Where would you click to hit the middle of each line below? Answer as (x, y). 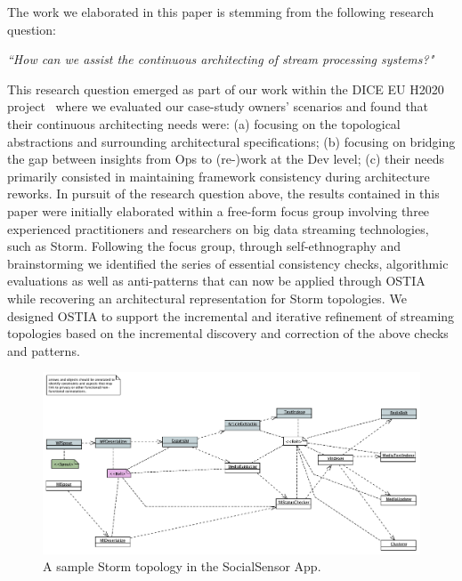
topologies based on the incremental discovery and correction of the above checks (228, 333)
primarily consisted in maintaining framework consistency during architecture (219, 176)
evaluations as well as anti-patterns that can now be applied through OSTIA (216, 281)
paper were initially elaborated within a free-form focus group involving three (219, 210)
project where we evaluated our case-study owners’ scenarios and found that (218, 106)
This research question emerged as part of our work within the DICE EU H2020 (226, 89)
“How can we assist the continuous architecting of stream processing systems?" (221, 59)
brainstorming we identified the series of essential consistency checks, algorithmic (228, 263)
